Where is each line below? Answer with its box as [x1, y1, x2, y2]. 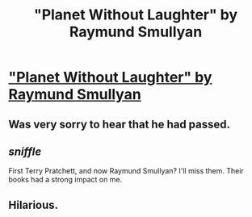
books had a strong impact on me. [8, 175, 123, 185]
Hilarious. [8, 198, 59, 211]
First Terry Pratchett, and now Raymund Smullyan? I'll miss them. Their [8, 166, 244, 176]
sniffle [8, 144, 42, 158]
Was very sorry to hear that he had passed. [8, 117, 231, 131]
